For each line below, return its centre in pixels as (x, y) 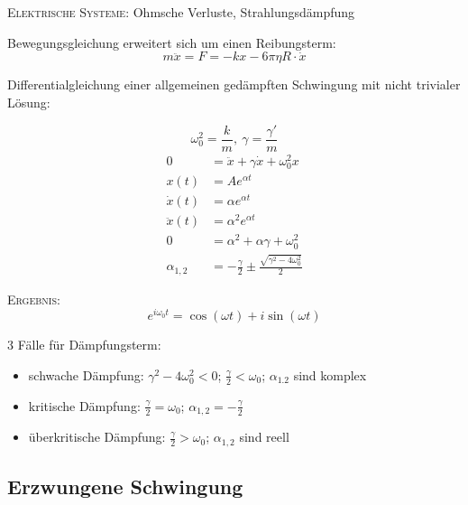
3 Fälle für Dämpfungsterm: (84, 345)
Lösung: (29, 102)
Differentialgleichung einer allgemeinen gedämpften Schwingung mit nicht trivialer (234, 84)
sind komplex (330, 374)
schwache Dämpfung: (86, 374)
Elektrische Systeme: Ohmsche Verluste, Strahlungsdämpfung (181, 12)
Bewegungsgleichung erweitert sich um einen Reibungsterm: (172, 42)
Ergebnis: (34, 299)
